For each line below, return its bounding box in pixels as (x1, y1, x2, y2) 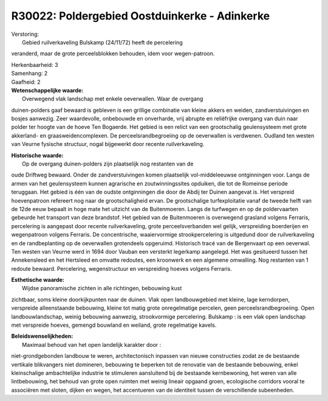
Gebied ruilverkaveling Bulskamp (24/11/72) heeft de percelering (22, 38, 183, 46)
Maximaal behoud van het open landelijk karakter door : (22, 341, 162, 348)
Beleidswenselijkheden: (11, 332, 73, 340)
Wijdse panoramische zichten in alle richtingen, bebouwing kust (22, 285, 182, 292)
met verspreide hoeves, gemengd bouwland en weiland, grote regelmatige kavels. (11, 321, 217, 329)
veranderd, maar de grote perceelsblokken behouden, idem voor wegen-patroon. (11, 50, 215, 57)
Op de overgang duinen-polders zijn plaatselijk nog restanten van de (22, 160, 194, 167)
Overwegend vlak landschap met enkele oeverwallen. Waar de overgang (22, 95, 203, 103)
